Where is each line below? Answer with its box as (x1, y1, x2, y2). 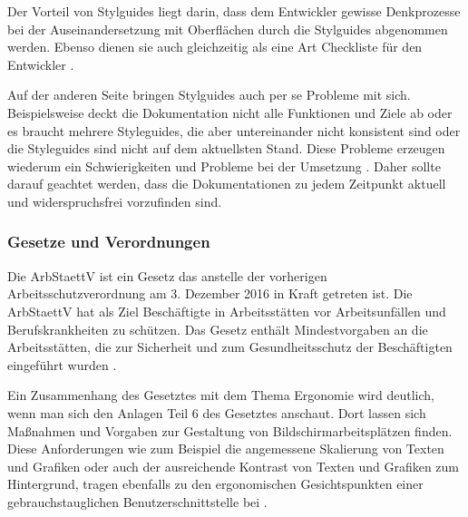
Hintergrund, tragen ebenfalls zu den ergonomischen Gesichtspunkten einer (7, 474, 424, 493)
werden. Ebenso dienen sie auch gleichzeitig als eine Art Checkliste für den (7, 37, 423, 56)
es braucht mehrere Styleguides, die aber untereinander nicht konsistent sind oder (7, 121, 461, 140)
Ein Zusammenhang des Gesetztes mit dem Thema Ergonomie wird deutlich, (7, 385, 435, 405)
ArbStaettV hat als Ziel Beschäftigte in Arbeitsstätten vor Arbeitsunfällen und (7, 301, 446, 320)
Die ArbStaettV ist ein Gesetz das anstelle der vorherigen (7, 266, 327, 285)
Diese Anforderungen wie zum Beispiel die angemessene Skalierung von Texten (7, 439, 444, 458)
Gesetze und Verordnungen (7, 230, 210, 253)
